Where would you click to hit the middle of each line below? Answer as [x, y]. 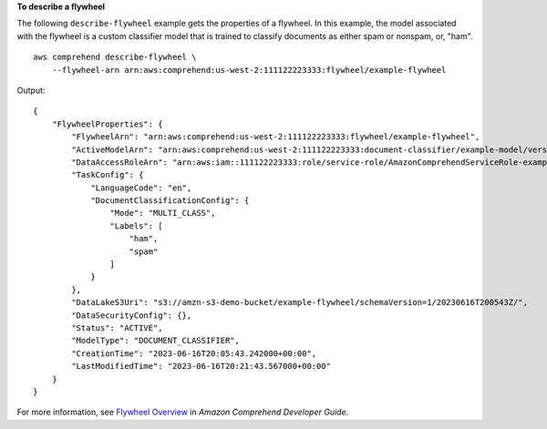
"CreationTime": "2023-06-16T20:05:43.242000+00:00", [194, 353]
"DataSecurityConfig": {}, [132, 315]
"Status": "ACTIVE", [117, 327]
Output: [31, 90]
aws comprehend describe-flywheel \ [115, 57]
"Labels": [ [136, 226]
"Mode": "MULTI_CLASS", [163, 213]
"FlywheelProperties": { [107, 124]
